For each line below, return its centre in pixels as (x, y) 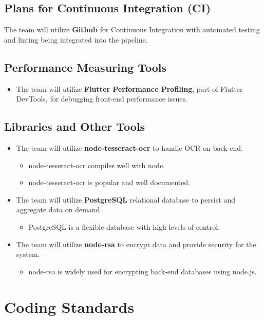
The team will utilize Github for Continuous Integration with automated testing (132, 29)
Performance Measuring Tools (86, 67)
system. (28, 254)
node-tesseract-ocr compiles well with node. (97, 165)
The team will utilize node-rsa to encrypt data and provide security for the (136, 244)
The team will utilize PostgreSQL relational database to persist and (126, 199)
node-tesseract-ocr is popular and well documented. (109, 182)
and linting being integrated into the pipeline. (76, 39)
